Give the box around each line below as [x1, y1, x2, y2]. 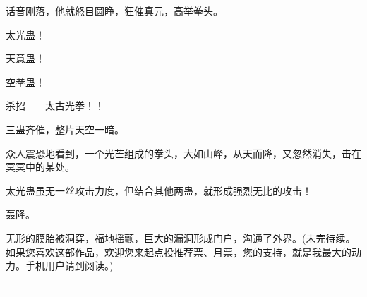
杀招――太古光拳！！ [6, 98, 104, 113]
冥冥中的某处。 [6, 159, 75, 174]
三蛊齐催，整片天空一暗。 [6, 121, 124, 136]
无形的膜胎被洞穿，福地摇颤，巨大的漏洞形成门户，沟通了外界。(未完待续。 [6, 230, 356, 245]
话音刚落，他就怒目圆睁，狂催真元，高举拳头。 [6, 4, 223, 18]
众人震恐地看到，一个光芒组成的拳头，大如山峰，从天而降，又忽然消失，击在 [6, 145, 361, 160]
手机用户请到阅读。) [25, 258, 114, 273]
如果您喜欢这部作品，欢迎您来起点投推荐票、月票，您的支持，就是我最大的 [6, 244, 351, 259]
